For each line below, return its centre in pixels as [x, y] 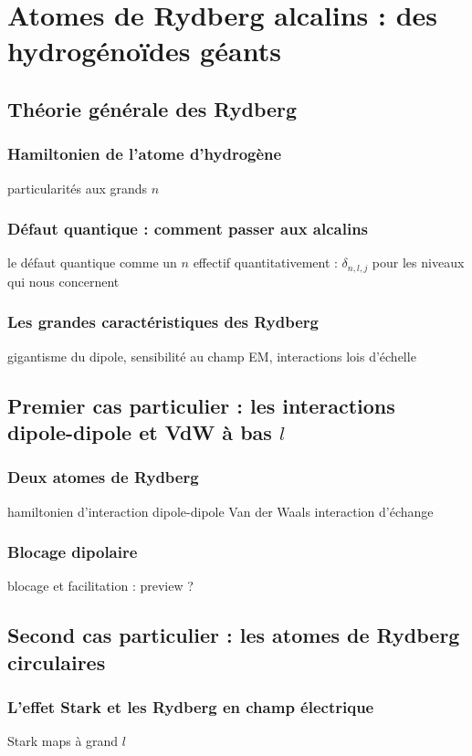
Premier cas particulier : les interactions [201, 405]
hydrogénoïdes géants [144, 51]
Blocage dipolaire [73, 552]
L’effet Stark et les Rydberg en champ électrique [191, 707]
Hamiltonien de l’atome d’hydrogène [145, 154]
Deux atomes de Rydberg [103, 477]
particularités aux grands [78, 188]
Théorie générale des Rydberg [152, 108]
